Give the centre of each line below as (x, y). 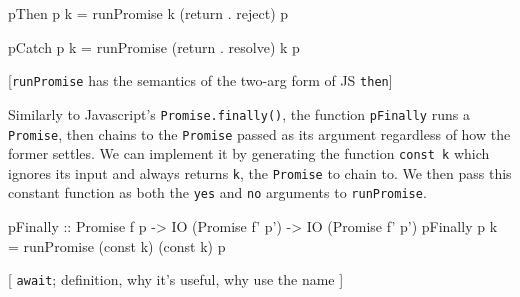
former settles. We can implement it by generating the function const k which (249, 153)
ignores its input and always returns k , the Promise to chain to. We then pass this (260, 172)
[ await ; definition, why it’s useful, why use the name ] (176, 279)
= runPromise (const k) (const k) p (117, 245)
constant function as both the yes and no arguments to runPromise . (217, 192)
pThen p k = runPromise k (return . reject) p (148, 13)
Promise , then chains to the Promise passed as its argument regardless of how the (259, 133)
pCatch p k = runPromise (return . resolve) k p (154, 46)
